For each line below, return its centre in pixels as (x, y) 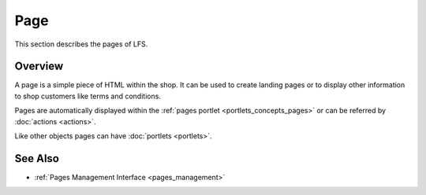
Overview (39, 66)
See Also (37, 158)
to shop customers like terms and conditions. (88, 96)
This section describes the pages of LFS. (81, 44)
